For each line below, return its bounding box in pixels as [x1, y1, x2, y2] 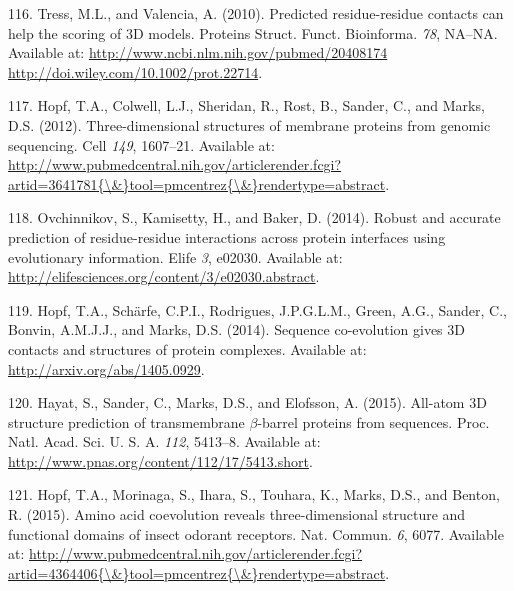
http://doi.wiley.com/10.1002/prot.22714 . [8, 61, 263, 82]
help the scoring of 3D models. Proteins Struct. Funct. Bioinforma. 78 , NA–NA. [8, 22, 498, 43]
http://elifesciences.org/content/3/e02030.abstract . [8, 266, 320, 287]
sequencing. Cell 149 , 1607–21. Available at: [8, 134, 275, 155]
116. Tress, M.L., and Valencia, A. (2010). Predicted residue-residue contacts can [8, 3, 504, 23]
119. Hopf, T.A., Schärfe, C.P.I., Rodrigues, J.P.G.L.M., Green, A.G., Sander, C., [8, 299, 507, 320]
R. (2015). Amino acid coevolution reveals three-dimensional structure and [8, 504, 466, 525]
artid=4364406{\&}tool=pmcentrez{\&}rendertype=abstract [8, 562, 386, 583]
